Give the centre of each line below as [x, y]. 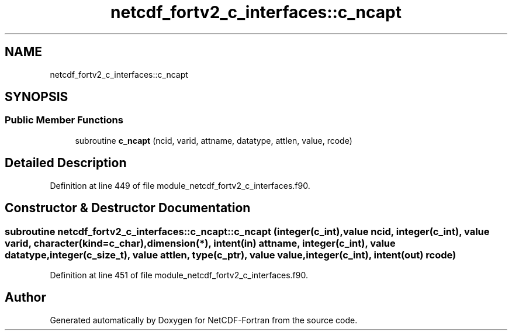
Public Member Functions [64, 120]
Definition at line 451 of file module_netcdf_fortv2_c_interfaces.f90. [179, 275]
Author [25, 298]
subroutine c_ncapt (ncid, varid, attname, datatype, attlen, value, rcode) [214, 140]
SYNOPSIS [37, 97]
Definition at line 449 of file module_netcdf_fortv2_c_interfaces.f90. [180, 185]
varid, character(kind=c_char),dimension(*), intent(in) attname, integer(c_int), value [200, 243]
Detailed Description [66, 163]
